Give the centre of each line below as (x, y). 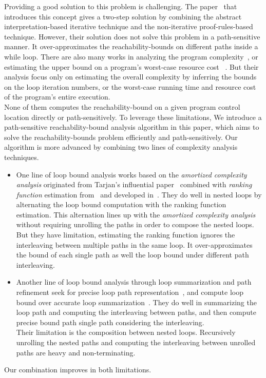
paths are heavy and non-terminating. (76, 352)
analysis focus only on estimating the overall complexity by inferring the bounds (130, 77)
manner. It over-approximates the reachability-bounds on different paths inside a (131, 46)
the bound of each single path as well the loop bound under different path (132, 255)
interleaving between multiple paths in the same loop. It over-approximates (134, 244)
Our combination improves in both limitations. (78, 370)
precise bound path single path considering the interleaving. (110, 322)
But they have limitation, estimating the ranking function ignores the (126, 235)
